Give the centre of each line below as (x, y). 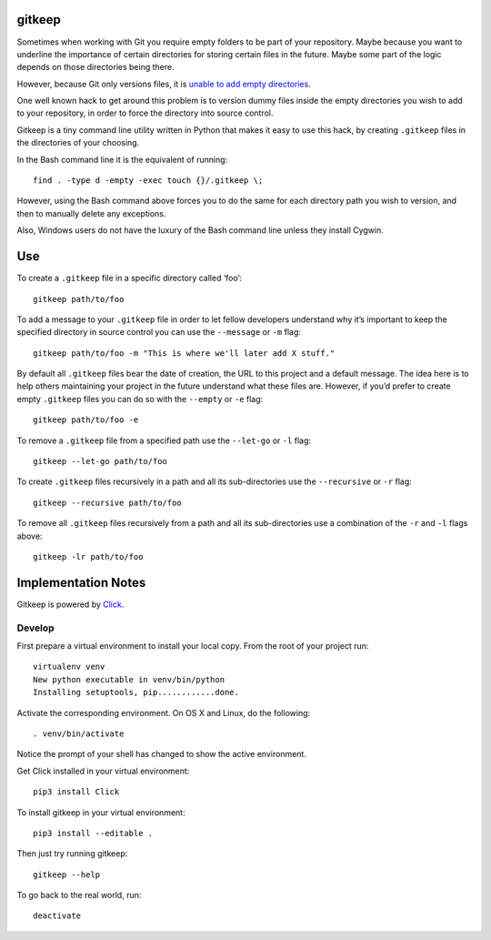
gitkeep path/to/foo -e (86, 420)
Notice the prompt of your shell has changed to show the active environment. (161, 754)
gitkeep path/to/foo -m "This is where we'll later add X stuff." (184, 353)
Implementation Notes (81, 582)
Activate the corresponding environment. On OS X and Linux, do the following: (164, 713)
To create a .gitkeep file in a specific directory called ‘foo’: (130, 278)
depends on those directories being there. (95, 67)
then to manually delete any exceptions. (91, 213)
